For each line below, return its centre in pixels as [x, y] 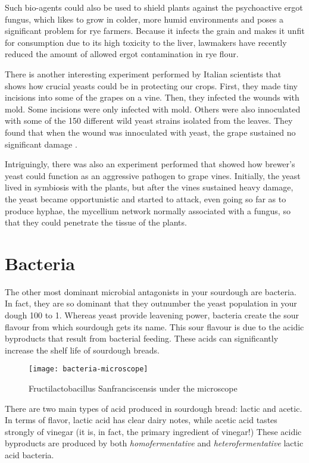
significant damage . [41, 144]
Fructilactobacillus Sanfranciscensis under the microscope [133, 388]
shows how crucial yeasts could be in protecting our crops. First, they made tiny [151, 85]
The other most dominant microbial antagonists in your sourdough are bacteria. [151, 291]
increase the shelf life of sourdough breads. [82, 350]
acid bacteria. [29, 455]
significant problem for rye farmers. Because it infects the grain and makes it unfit [155, 31]
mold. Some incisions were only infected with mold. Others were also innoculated [153, 109]
